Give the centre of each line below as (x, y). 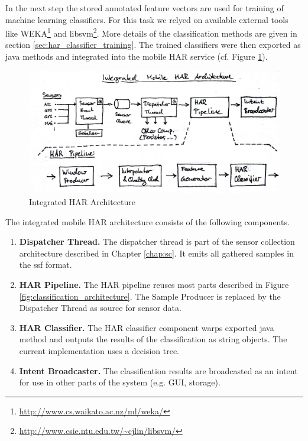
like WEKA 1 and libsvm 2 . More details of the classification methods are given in (151, 32)
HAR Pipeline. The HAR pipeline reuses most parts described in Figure (154, 285)
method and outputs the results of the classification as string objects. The (153, 339)
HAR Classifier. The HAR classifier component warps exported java (147, 327)
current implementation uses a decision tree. (99, 351)
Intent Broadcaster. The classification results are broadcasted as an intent (158, 370)
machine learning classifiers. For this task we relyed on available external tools (147, 19)
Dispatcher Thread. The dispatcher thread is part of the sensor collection (157, 241)
